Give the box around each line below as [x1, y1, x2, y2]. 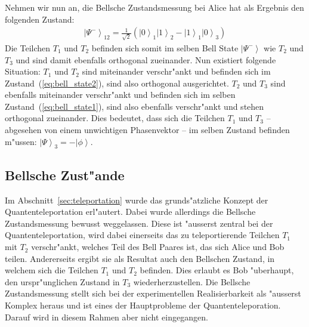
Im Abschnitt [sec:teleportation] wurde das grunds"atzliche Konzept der [5, 193, 268, 206]
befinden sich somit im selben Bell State [91, 41, 239, 54]
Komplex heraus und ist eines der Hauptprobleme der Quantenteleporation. [5, 299, 281, 311]
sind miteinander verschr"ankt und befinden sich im [82, 65, 271, 78]
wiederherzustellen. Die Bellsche [133, 275, 251, 288]
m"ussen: [5, 135, 37, 147]
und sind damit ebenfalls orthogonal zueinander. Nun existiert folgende [16, 53, 276, 66]
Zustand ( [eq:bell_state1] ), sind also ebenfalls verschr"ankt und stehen [5, 100, 264, 112]
